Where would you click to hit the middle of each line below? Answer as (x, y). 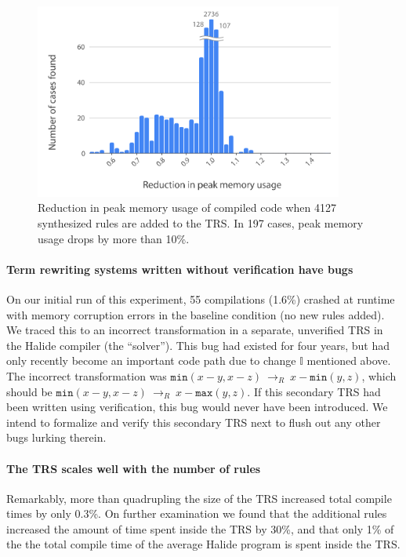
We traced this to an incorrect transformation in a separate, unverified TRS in (195, 330)
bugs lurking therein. (56, 437)
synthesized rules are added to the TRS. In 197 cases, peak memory (201, 222)
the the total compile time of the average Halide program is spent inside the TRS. (203, 544)
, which (379, 375)
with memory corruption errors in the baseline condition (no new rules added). (196, 314)
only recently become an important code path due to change (151, 360)
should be (29, 391)
